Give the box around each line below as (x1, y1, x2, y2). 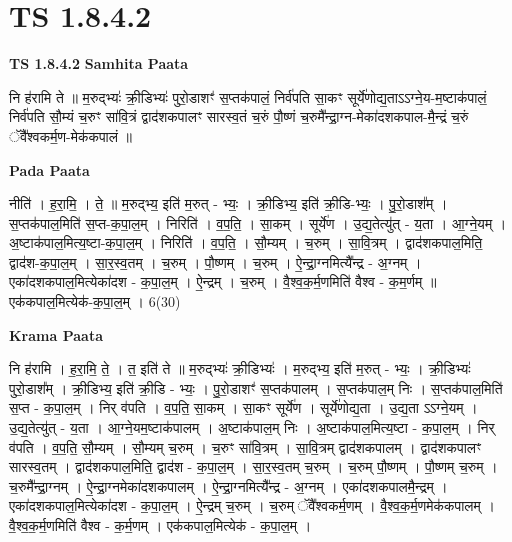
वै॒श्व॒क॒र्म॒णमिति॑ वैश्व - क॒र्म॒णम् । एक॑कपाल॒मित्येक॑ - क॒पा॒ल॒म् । (9, 515, 312, 535)
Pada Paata (9, 159, 90, 180)
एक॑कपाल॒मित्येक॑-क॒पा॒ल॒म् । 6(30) (9, 291, 181, 312)
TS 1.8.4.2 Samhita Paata (9, 53, 189, 74)
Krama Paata (9, 324, 103, 345)
